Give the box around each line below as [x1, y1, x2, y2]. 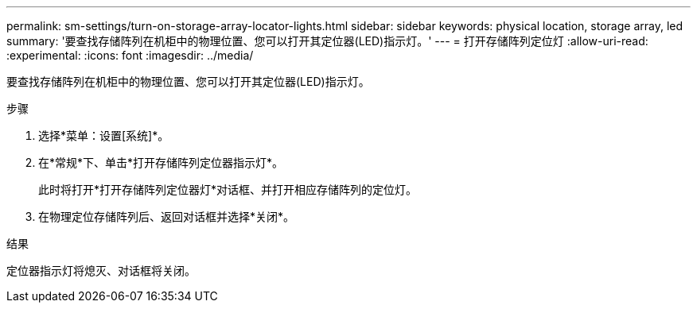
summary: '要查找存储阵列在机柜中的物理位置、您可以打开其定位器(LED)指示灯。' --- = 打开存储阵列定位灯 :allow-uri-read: [6, 34, 648, 48]
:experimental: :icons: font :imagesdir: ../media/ [6, 48, 254, 62]
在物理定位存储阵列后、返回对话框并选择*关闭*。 [38, 210, 295, 223]
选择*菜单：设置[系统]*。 [38, 129, 169, 142]
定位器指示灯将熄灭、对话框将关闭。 [6, 264, 196, 277]
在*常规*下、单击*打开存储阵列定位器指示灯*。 [38, 156, 284, 169]
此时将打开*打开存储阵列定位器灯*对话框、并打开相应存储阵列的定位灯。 [38, 183, 418, 196]
